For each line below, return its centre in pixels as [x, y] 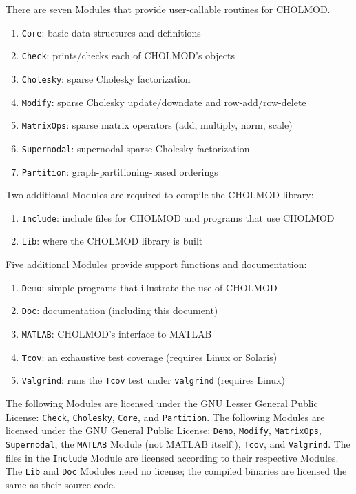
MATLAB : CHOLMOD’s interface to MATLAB [117, 333]
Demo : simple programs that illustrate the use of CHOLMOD [149, 287]
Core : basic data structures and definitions [111, 32]
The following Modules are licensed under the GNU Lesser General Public [162, 403]
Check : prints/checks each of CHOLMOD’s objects [128, 55]
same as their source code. [61, 484]
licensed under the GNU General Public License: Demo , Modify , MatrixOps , [164, 430]
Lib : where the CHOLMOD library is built [112, 241]
